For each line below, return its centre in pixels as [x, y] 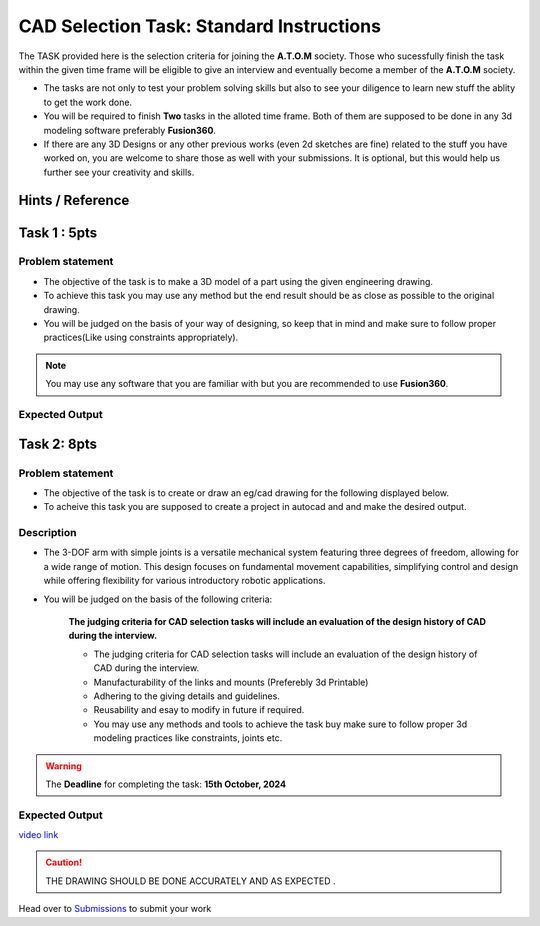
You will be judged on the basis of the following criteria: [158, 599]
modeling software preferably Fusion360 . [130, 130]
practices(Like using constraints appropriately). [141, 337]
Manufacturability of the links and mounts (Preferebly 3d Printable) [231, 682]
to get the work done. [88, 102]
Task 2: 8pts [58, 443]
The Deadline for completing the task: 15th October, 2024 [166, 784]
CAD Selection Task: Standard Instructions [200, 26]
